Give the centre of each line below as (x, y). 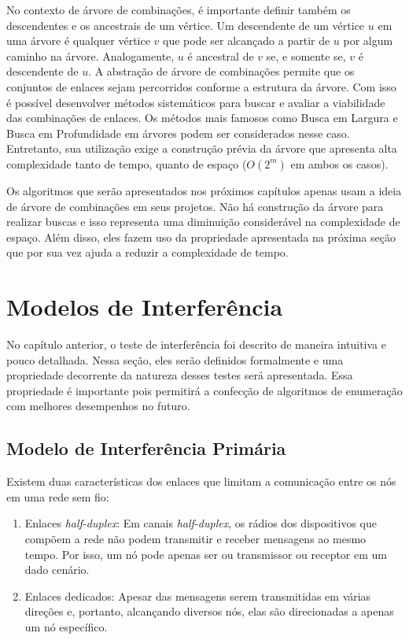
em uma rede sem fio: (58, 496)
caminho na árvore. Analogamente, (90, 55)
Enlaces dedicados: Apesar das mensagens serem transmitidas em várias (198, 596)
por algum (368, 41)
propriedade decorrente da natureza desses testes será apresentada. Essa (180, 375)
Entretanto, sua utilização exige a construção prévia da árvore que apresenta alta (202, 148)
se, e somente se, (306, 55)
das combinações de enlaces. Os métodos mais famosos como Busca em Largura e (202, 118)
